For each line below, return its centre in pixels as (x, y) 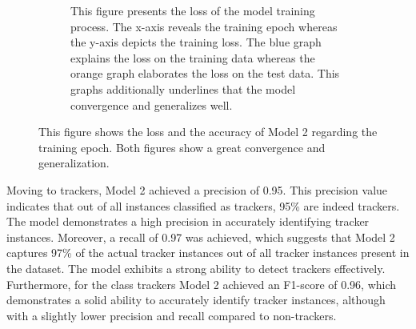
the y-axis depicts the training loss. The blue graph (196, 42)
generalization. (74, 163)
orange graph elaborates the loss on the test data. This (205, 73)
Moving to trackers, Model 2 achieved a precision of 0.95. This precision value (197, 189)
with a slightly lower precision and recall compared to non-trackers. (172, 315)
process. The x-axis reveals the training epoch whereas (204, 26)
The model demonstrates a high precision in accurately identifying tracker (188, 221)
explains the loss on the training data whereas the (193, 57)
